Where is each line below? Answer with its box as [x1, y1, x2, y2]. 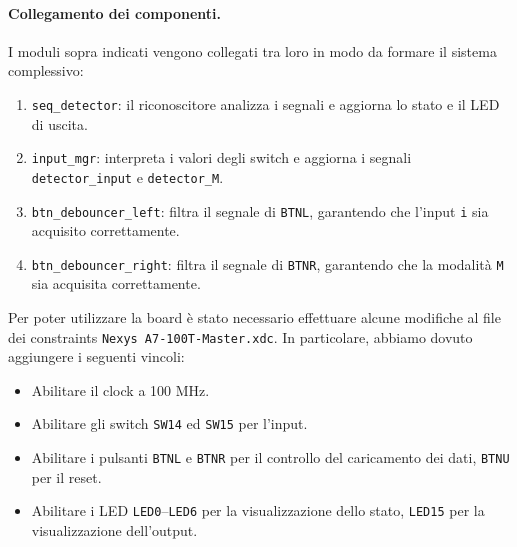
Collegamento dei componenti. [8, 2, 222, 23]
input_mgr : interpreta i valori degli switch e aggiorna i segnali [31, 147, 412, 168]
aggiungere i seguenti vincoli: [8, 346, 185, 367]
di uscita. [31, 113, 88, 134]
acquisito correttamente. [31, 220, 180, 241]
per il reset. [31, 466, 102, 487]
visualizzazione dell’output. [31, 520, 198, 541]
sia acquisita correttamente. [31, 273, 201, 294]
